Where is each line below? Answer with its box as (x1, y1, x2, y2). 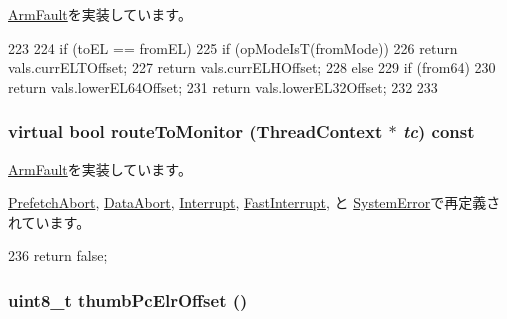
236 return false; (8, 245, 108, 266)
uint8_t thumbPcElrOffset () (8, 287, 248, 312)
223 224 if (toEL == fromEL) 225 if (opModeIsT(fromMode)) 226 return (8, 37, 458, 58)
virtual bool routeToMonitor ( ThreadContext (8, 119, 383, 144)
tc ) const (402, 119, 475, 144)
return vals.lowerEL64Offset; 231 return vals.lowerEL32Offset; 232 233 (8, 76, 438, 97)
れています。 (8, 211, 91, 232)
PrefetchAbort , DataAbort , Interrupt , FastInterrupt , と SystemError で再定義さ (8, 192, 501, 213)
